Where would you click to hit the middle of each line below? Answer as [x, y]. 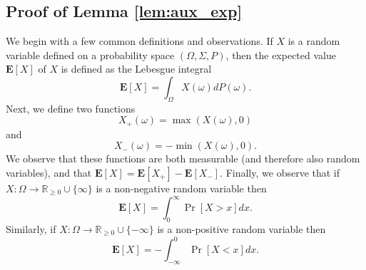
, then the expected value [281, 54]
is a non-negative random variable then [181, 188]
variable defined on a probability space [90, 54]
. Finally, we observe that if [280, 173]
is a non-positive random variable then [242, 228]
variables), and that [49, 173]
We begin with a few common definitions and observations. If [139, 41]
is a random [314, 41]
